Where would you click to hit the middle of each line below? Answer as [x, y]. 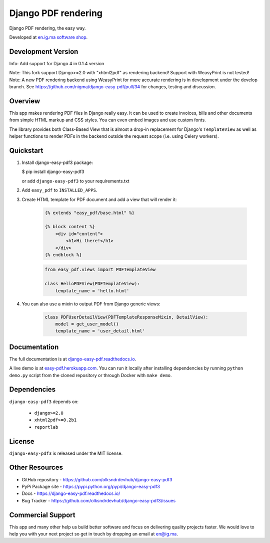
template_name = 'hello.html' [92, 291]
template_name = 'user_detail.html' [100, 331]
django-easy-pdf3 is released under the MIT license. [66, 453]
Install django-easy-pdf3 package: [57, 162]
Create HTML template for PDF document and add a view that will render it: [99, 199]
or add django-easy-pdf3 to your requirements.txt [75, 181]
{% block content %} [70, 227]
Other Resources [36, 468]
